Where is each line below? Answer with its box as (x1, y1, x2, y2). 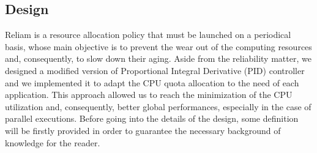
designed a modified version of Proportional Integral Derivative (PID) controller (5, 64, 305, 76)
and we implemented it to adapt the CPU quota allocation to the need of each (5, 76, 299, 89)
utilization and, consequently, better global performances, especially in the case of (5, 100, 311, 113)
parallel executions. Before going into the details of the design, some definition (5, 112, 299, 125)
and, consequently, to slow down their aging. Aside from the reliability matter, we (5, 52, 311, 65)
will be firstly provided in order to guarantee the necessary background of (5, 124, 281, 136)
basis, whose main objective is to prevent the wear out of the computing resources (5, 40, 312, 53)
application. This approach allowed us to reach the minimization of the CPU (5, 88, 293, 101)
